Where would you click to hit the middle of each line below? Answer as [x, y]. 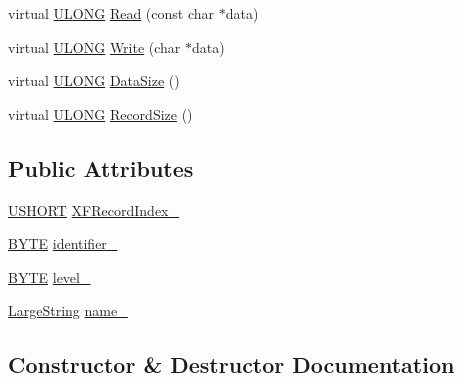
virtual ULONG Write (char [94, 46]
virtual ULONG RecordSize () [100, 113]
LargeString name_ [68, 310]
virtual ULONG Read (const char [111, 13]
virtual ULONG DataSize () [94, 80]
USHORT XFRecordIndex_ [93, 209]
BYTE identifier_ [63, 243]
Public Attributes [101, 167]
